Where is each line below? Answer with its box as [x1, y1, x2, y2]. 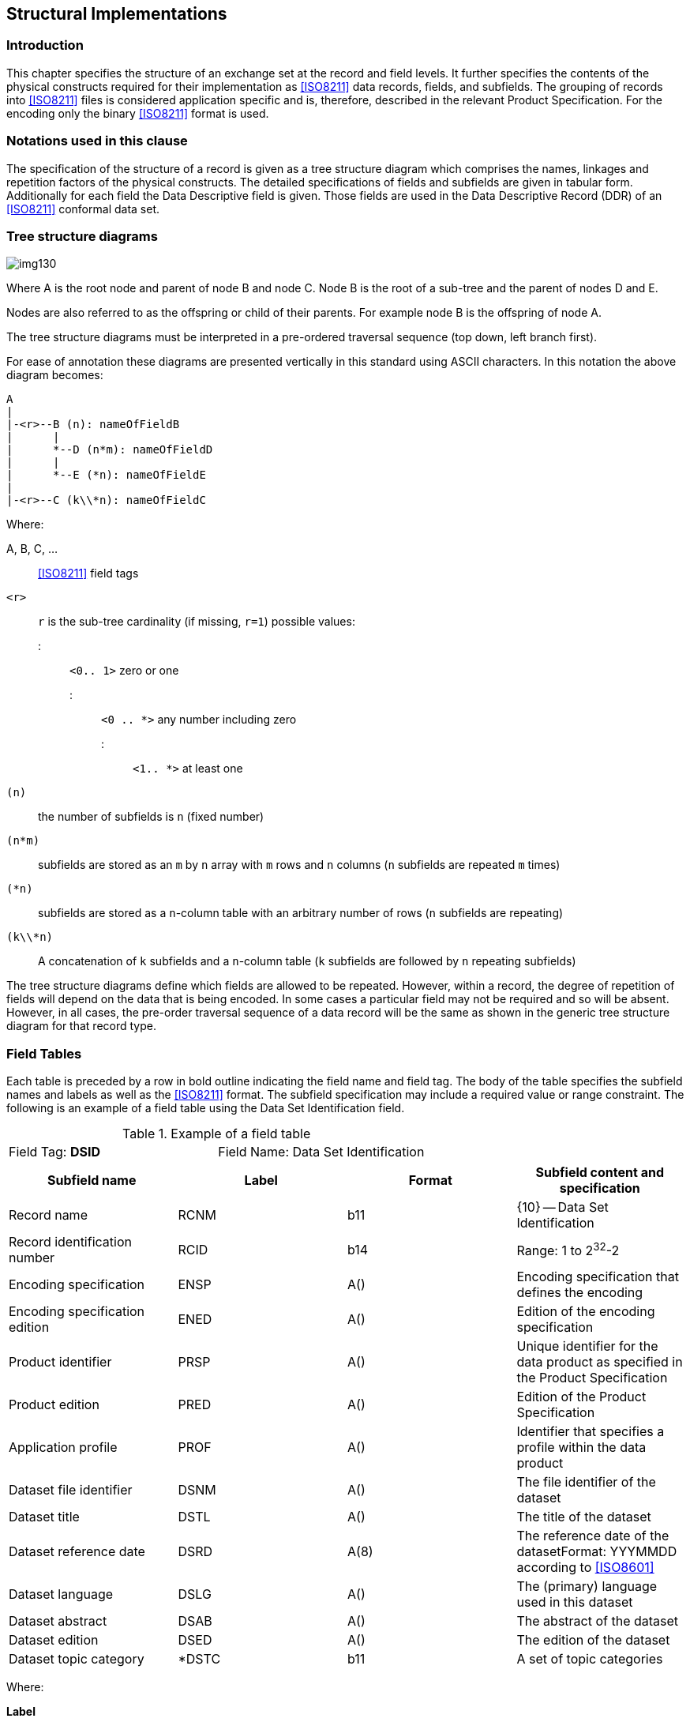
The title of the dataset [516, 1509, 651, 1525]
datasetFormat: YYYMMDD [516, 1543, 677, 1560]
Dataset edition [9, 1632, 99, 1649]
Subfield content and [535, 1164, 664, 1181]
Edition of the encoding [516, 1303, 655, 1320]
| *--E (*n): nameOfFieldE [6, 468, 206, 482]
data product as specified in [516, 1354, 683, 1370]
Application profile [9, 1439, 118, 1456]
